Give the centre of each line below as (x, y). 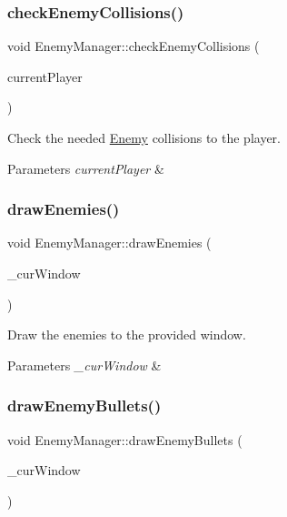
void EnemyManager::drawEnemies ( (109, 243)
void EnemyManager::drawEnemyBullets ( (125, 439)
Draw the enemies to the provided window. (127, 335)
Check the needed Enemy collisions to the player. (144, 137)
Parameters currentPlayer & (86, 168)
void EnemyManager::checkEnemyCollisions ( (134, 46)
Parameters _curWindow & (84, 365)
